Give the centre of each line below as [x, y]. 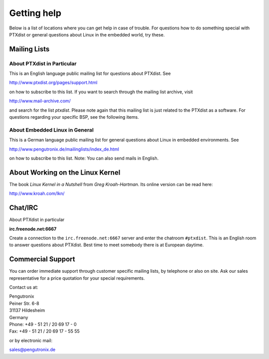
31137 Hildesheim [27, 310]
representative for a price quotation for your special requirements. [77, 278]
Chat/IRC [24, 208]
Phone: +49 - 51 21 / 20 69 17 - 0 [43, 324]
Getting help [35, 13]
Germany [19, 317]
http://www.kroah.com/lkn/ [37, 193]
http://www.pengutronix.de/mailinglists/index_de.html [64, 149]
